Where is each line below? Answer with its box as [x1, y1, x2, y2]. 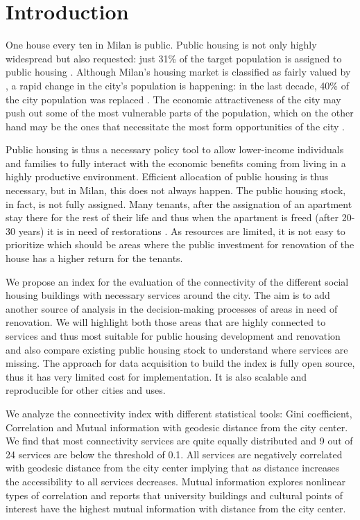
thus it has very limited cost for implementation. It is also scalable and [6, 369, 307, 383]
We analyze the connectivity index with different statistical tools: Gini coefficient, [6, 406, 352, 420]
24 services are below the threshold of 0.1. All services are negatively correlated [6, 447, 343, 461]
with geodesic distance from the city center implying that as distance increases [6, 460, 340, 475]
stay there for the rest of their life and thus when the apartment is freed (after [6, 210, 339, 225]
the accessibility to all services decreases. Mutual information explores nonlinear [6, 474, 345, 488]
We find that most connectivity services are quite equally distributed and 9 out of [6, 433, 353, 448]
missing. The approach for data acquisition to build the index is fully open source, [6, 356, 355, 370]
